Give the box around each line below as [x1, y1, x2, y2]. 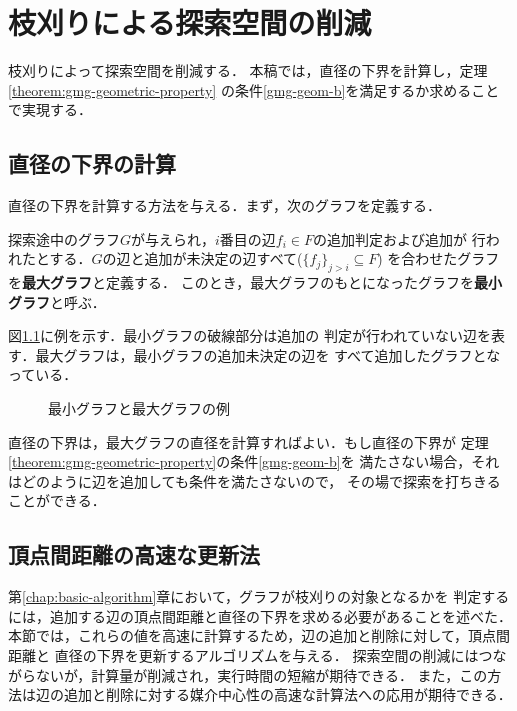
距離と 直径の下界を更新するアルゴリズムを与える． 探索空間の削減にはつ [8, 645, 493, 666]
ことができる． [8, 490, 106, 511]
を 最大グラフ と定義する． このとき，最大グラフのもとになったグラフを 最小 [8, 272, 502, 293]
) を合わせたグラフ [377, 248, 500, 269]
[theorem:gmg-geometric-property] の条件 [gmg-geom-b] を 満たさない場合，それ [8, 451, 500, 472]
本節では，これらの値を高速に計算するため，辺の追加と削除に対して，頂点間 [8, 625, 510, 646]
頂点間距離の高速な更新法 [8, 539, 260, 570]
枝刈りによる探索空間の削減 [8, 2, 372, 43]
